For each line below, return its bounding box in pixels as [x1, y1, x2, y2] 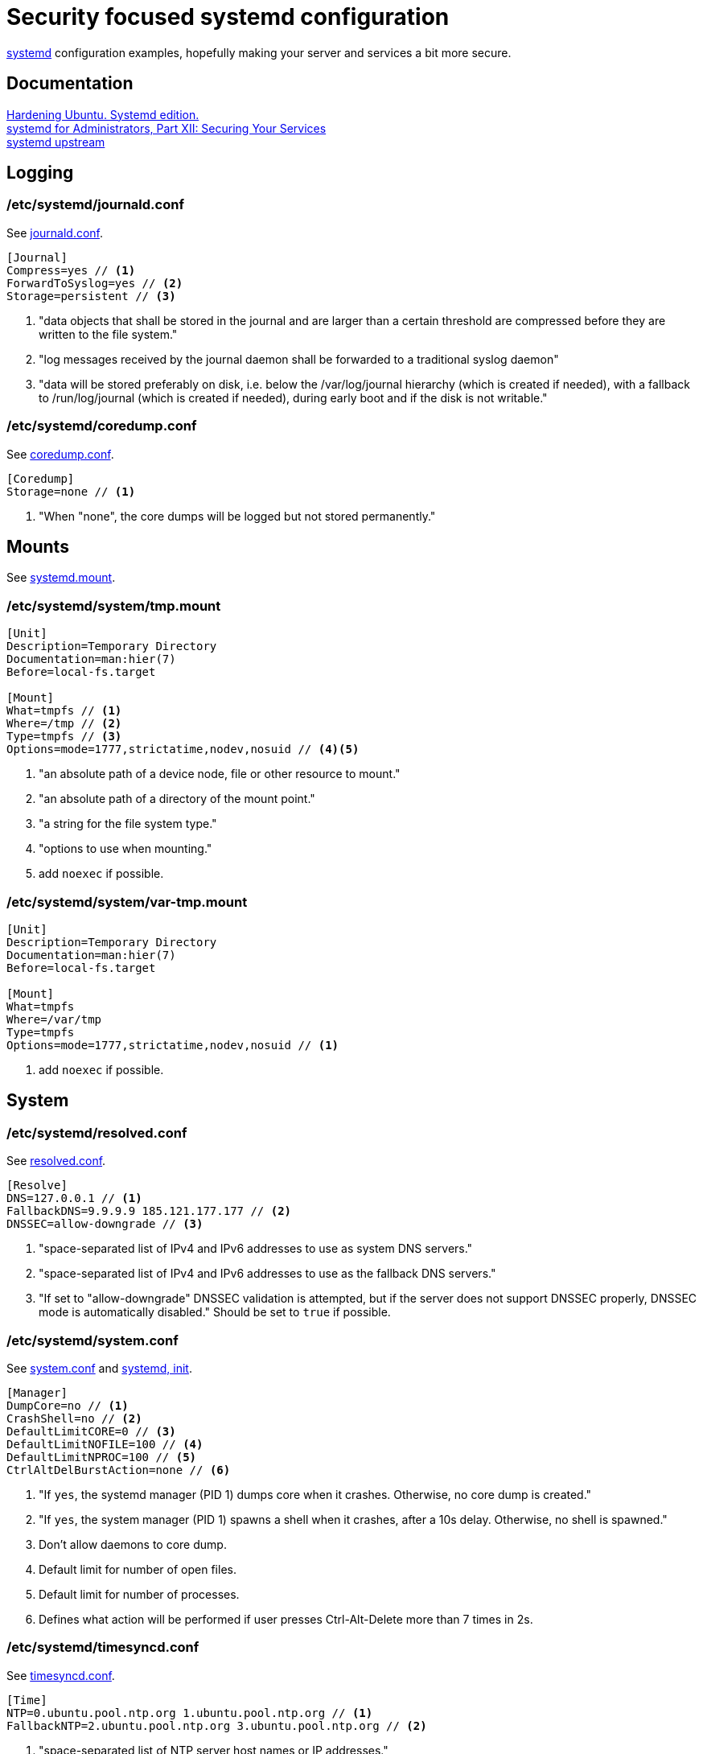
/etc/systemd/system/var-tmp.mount [6, 893, 248, 910]
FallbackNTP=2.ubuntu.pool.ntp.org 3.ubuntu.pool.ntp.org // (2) [6, 1719, 427, 1732]
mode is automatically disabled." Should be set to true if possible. [39, 1305, 391, 1320]
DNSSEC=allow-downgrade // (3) [6, 1217, 203, 1231]
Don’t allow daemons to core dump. [39, 1537, 227, 1551]
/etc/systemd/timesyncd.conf [6, 1639, 199, 1656]
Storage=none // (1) [6, 484, 136, 498]
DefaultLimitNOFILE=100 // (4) [6, 1437, 203, 1451]
